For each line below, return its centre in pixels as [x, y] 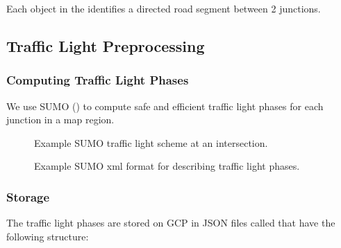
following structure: [48, 236]
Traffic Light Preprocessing [106, 45]
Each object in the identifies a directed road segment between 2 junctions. [164, 8]
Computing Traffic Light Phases [98, 80]
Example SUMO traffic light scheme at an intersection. [151, 142]
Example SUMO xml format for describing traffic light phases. [167, 166]
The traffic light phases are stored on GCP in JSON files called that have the [171, 223]
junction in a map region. [60, 119]
